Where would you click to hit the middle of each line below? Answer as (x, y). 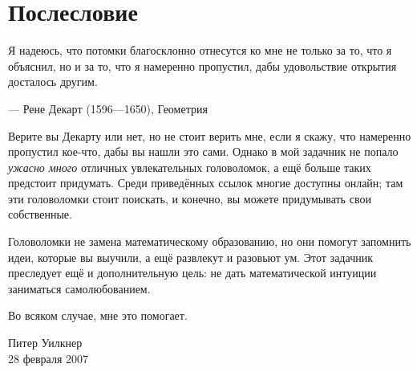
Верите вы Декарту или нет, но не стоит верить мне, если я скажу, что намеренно (210, 135)
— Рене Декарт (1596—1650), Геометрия (108, 108)
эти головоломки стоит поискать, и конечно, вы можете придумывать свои (190, 198)
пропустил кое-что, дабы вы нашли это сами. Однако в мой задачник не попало (203, 151)
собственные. (40, 214)
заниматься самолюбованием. (79, 288)
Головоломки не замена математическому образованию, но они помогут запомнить (210, 241)
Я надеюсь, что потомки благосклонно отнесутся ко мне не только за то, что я (200, 50)
